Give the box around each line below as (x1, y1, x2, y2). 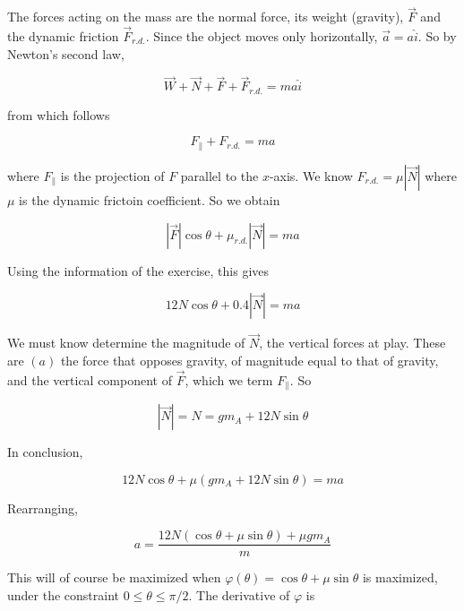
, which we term (185, 370, 273, 389)
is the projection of (60, 166, 165, 185)
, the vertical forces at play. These (259, 333, 446, 352)
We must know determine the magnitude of (7, 333, 245, 352)
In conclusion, (7, 443, 83, 461)
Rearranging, (7, 498, 78, 517)
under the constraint (7, 586, 120, 605)
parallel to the (180, 166, 259, 185)
